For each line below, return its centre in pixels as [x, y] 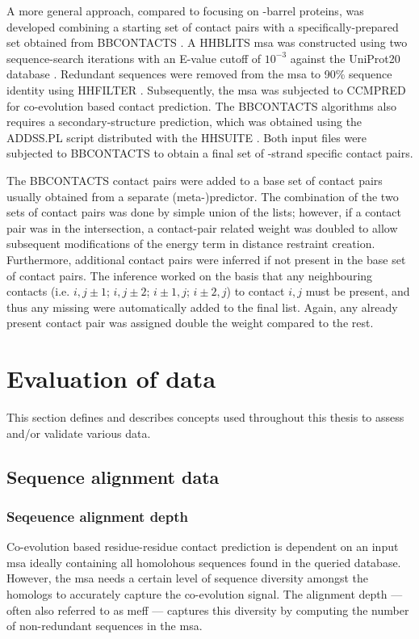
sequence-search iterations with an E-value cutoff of [134, 58]
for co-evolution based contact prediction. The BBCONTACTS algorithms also [201, 105]
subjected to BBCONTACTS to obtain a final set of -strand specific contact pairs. [210, 153]
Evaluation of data [111, 378]
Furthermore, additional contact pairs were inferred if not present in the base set [206, 259]
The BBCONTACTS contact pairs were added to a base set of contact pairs [195, 180]
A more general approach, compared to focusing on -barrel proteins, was [185, 11]
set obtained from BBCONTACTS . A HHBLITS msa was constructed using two [207, 42]
